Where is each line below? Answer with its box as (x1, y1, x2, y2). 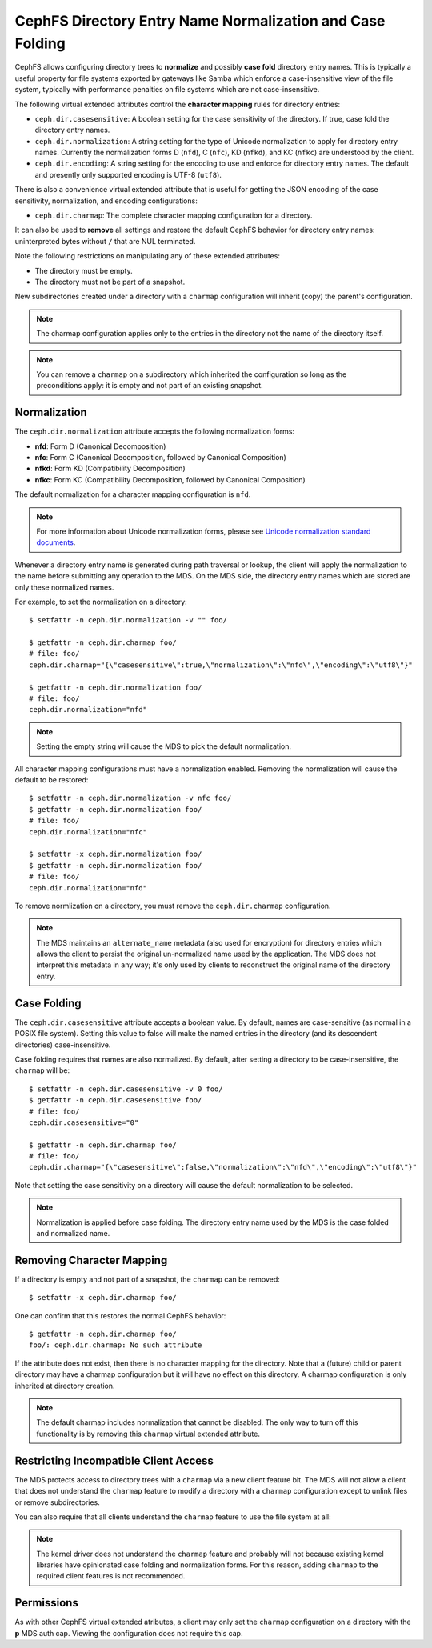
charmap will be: (14, 1066, 70, 1075)
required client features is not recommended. (36, 1571, 186, 1581)
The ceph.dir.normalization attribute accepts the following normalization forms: (14, 426, 295, 436)
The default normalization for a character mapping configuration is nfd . (14, 490, 251, 499)
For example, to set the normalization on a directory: (14, 597, 187, 606)
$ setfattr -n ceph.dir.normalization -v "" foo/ (29, 616, 228, 625)
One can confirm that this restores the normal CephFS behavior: (14, 1310, 226, 1320)
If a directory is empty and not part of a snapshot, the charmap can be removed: (14, 1274, 280, 1284)
